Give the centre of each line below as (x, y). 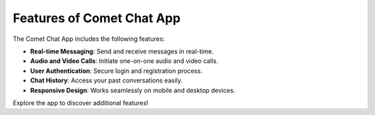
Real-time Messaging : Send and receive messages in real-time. (122, 51)
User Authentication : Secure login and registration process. (116, 71)
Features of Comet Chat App (97, 18)
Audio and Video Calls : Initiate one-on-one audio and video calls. (124, 61)
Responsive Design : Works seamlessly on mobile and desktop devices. (133, 90)
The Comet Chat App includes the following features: (89, 39)
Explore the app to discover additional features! (81, 103)
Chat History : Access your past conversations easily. (107, 80)
